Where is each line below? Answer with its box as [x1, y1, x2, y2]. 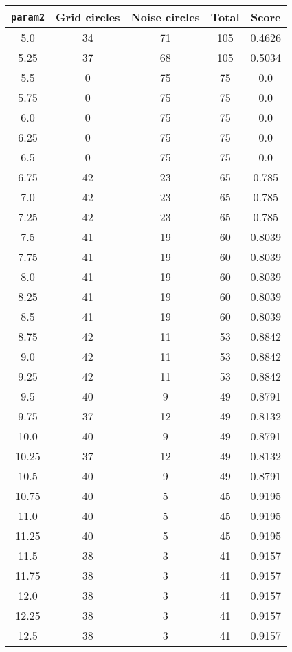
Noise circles [131, 9, 200, 25]
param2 [11, 11, 45, 23]
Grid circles [56, 9, 120, 25]
